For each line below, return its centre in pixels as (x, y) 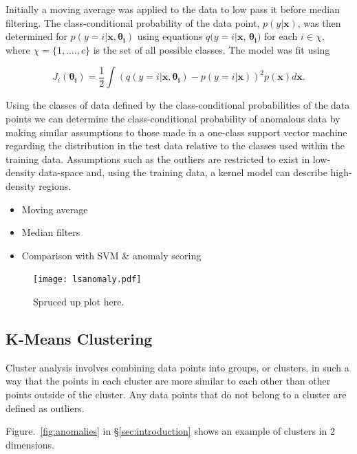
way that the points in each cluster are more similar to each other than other (168, 381)
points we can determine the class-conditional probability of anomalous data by (173, 118)
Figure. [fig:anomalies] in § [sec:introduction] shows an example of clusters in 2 (170, 431)
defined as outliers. (45, 408)
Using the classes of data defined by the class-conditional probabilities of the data (178, 105)
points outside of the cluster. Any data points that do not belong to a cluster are (176, 394)
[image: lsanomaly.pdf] (87, 280)
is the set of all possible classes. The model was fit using (212, 49)
